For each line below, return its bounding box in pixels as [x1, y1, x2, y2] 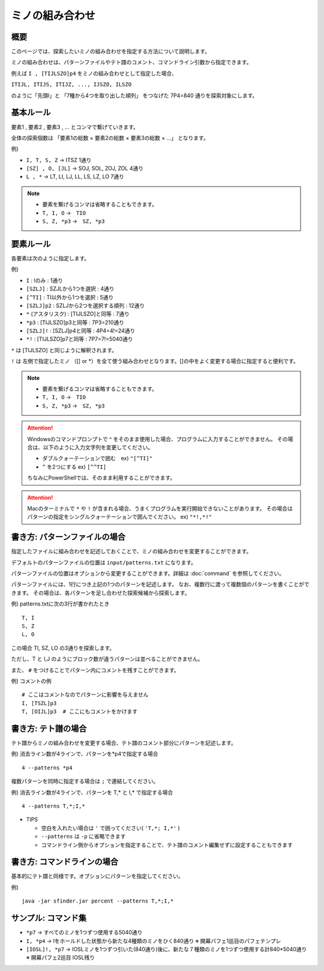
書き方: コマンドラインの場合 [11, 857, 118, 867]
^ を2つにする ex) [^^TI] [42, 463, 107, 470]
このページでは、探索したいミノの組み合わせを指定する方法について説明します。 [11, 48, 210, 55]
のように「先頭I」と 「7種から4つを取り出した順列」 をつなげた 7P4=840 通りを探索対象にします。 [11, 92, 258, 99]
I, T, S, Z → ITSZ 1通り [26, 156, 92, 163]
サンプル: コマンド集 [11, 913, 87, 924]
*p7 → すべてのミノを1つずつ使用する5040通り [26, 929, 143, 936]
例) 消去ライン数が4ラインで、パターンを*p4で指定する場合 [11, 750, 158, 757]
